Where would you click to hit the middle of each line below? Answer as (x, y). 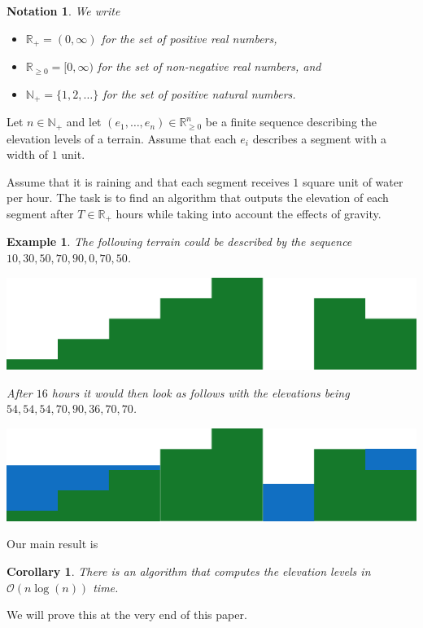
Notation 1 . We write (63, 11)
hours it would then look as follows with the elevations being (201, 392)
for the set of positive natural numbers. (199, 93)
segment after (40, 213)
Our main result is (52, 544)
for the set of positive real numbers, (189, 38)
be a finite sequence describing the (291, 122)
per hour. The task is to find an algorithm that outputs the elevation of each (198, 198)
